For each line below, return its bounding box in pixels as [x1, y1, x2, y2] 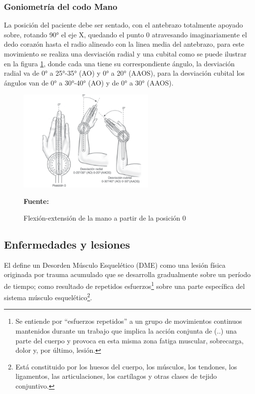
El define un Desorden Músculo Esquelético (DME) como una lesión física [4, 259, 226, 270]
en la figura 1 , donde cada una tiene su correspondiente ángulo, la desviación [4, 58, 235, 68]
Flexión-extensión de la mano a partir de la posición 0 [24, 212, 186, 223]
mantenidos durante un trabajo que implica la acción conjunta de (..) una [15, 325, 237, 336]
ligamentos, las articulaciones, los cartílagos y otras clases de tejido [15, 371, 217, 381]
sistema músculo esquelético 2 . [4, 291, 92, 302]
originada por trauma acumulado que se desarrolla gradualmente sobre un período [4, 269, 251, 280]
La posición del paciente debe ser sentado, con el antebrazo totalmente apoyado [4, 20, 243, 30]
